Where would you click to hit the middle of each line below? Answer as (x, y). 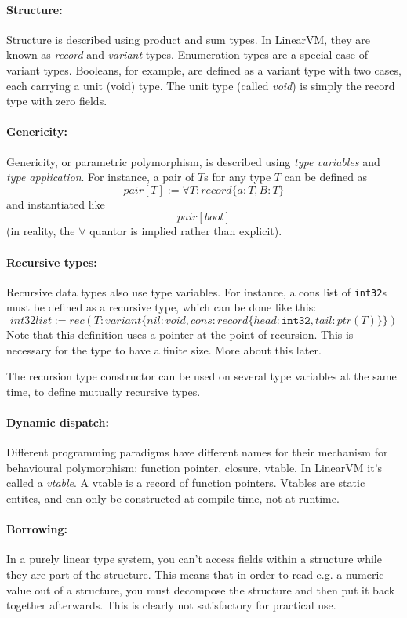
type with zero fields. (57, 101)
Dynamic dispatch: (58, 422)
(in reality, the (41, 231)
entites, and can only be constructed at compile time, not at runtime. (173, 498)
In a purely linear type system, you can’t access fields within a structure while (194, 559)
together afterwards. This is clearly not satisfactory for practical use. (171, 605)
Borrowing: (37, 529)
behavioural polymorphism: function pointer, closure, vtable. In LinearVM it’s (194, 467)
